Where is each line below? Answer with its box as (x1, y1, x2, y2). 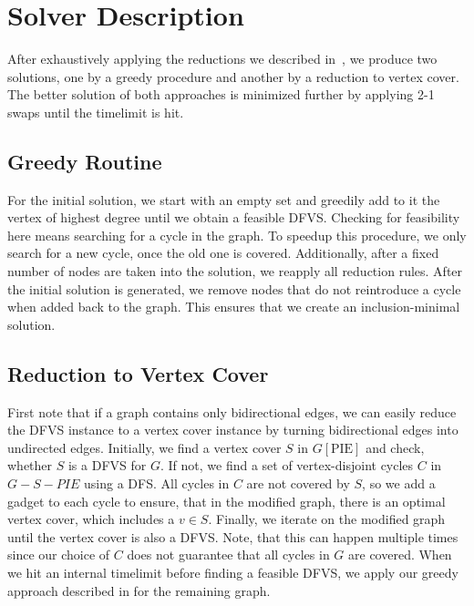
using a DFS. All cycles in (84, 474, 230, 493)
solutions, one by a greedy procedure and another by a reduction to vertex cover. (7, 67, 459, 86)
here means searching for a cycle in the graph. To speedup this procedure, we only (7, 225, 467, 244)
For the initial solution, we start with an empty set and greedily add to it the (7, 190, 440, 209)
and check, (366, 437, 425, 457)
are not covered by (246, 474, 350, 493)
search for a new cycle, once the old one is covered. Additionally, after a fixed (7, 243, 439, 262)
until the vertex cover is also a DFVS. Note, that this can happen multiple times (7, 527, 459, 546)
